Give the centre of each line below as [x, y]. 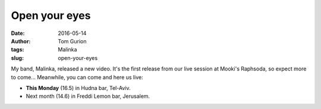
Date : [18, 33]
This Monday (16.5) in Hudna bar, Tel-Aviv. [78, 88]
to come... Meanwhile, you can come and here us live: [77, 77]
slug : [17, 58]
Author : [21, 41]
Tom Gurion [72, 41]
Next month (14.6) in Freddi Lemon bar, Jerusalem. [88, 96]
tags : [18, 50]
